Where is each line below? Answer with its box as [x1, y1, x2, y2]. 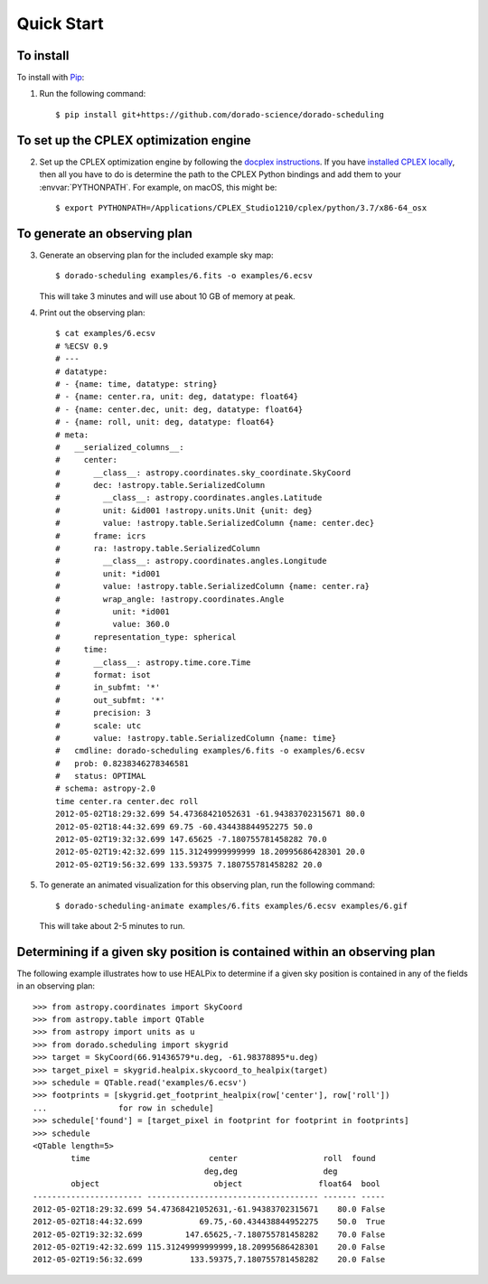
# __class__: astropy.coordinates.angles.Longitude [55, 556, 327, 567]
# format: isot [55, 670, 151, 679]
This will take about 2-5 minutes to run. [39, 920, 185, 931]
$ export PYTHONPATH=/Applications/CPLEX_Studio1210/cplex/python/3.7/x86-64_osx [55, 202, 427, 212]
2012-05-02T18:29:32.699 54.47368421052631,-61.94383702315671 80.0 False [33, 1204, 386, 1214]
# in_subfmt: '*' [55, 682, 161, 693]
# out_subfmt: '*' [55, 695, 165, 705]
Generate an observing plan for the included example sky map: [39, 249, 275, 260]
